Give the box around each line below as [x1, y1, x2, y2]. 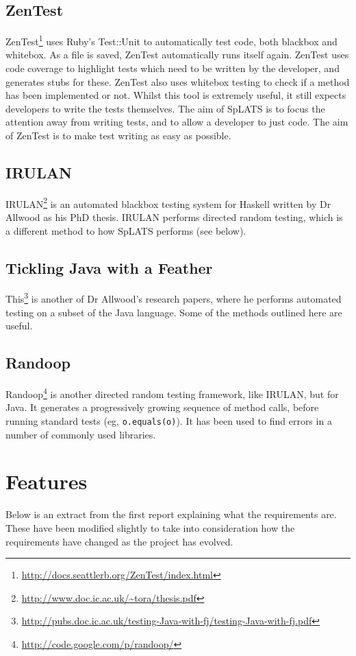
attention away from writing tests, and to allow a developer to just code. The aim [5, 115, 348, 129]
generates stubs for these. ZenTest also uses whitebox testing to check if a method [5, 74, 350, 89]
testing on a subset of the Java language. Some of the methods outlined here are [5, 305, 342, 319]
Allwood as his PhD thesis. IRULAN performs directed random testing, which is [5, 210, 343, 224]
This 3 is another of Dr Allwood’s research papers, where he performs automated [5, 290, 342, 306]
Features [5, 467, 88, 495]
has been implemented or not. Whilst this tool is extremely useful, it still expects [5, 88, 346, 102]
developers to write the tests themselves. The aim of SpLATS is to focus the [5, 101, 325, 115]
